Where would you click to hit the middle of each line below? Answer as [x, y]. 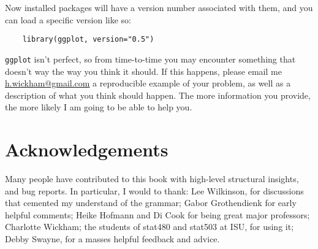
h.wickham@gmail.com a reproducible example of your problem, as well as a [148, 83]
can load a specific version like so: [68, 19]
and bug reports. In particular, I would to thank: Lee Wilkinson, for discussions [154, 190]
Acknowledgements [87, 149]
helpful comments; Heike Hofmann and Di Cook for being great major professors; [157, 214]
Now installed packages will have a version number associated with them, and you [159, 7]
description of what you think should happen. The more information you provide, [158, 95]
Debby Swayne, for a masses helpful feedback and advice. [112, 238]
